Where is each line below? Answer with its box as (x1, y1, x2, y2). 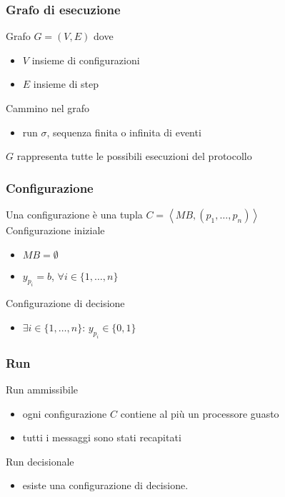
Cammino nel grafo (6, 101, 90, 115)
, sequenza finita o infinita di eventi (46, 124, 201, 139)
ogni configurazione (22, 406, 107, 421)
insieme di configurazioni (31, 52, 140, 67)
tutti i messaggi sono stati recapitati (22, 430, 181, 445)
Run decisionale (6, 453, 74, 468)
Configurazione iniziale (6, 223, 105, 237)
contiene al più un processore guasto (120, 406, 279, 421)
